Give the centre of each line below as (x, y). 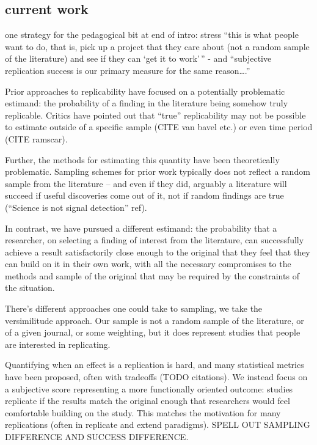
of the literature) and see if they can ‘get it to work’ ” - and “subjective (138, 58)
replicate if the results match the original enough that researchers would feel (148, 401)
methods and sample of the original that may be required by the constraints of (152, 275)
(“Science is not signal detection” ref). (76, 207)
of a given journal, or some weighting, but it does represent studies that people (153, 332)
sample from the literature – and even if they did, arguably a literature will (146, 183)
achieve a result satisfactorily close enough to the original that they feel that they (158, 252)
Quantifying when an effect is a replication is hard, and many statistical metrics (155, 365)
